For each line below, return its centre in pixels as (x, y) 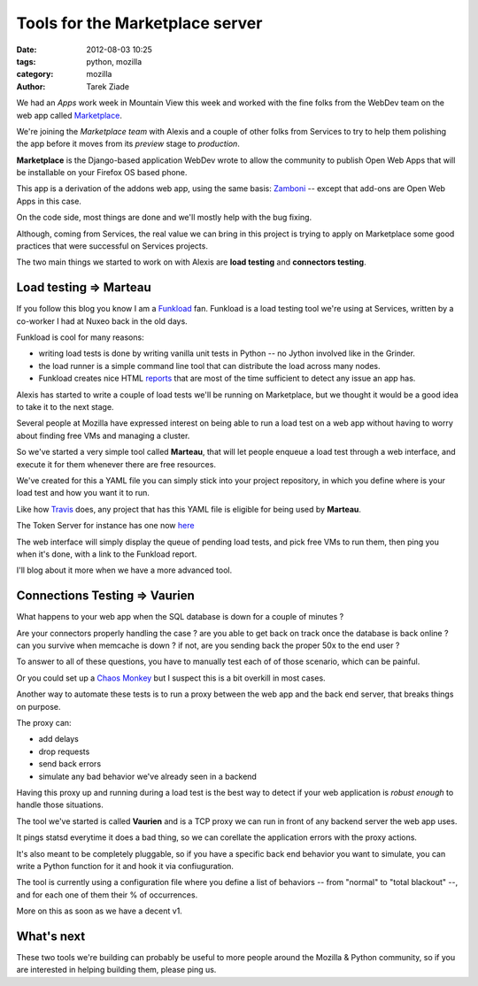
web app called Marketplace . (69, 115)
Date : (27, 50)
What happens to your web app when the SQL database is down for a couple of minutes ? (180, 617)
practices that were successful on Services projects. (112, 246)
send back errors (70, 764)
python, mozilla (114, 61)
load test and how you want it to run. (83, 493)
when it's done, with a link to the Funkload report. (107, 554)
